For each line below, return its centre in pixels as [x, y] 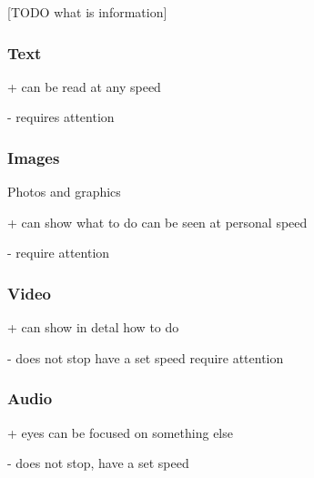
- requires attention [61, 117]
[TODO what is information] [87, 12]
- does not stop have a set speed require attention [146, 357]
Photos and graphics [64, 192]
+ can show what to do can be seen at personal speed [157, 222]
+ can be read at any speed [84, 86]
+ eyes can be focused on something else [120, 432]
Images [34, 157]
